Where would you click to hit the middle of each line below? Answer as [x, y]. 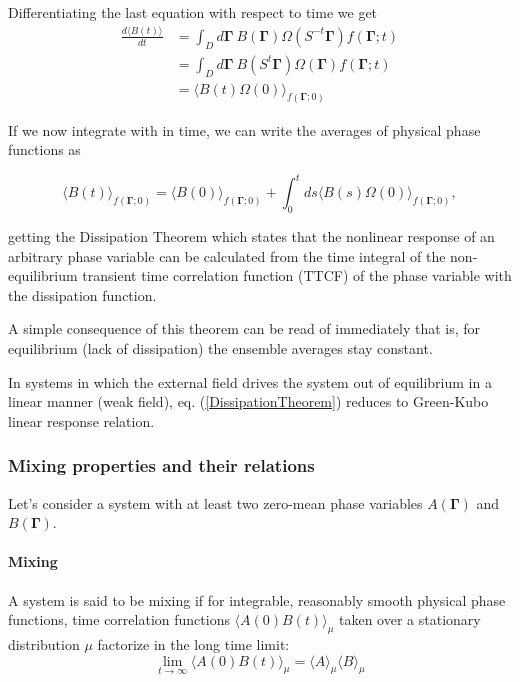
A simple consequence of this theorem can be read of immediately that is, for [244, 328]
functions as [44, 149]
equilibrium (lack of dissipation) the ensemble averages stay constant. [220, 347]
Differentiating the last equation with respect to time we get [193, 12]
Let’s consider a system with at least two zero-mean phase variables [215, 502]
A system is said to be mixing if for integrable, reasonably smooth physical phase [257, 599]
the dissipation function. [82, 294]
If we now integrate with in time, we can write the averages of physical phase [244, 129]
